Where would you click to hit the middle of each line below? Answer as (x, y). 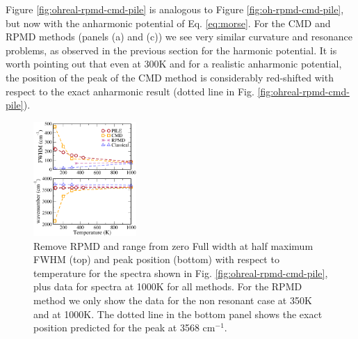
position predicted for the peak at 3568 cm (124, 328)
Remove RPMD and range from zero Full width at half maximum (173, 245)
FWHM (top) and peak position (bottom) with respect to (156, 259)
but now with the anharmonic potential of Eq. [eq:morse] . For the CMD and (168, 23)
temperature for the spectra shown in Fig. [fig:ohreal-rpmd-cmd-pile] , (181, 273)
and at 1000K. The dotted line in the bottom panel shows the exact (178, 314)
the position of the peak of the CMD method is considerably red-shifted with (170, 77)
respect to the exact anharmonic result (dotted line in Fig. (130, 91)
